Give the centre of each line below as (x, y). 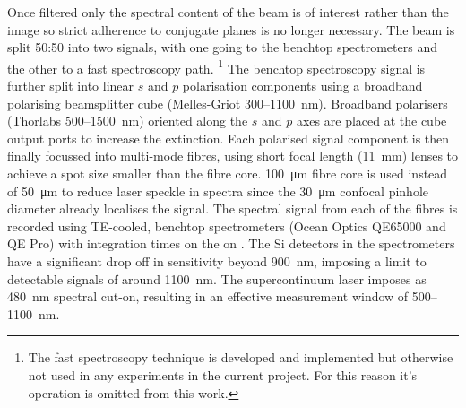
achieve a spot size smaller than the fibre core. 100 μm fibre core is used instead (228, 173)
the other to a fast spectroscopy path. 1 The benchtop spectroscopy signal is (216, 66)
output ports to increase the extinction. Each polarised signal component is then (229, 138)
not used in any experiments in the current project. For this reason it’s (223, 374)
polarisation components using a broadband (302, 86)
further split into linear (71, 86)
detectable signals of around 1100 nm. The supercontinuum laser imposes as (217, 278)
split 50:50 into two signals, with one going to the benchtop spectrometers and (222, 47)
